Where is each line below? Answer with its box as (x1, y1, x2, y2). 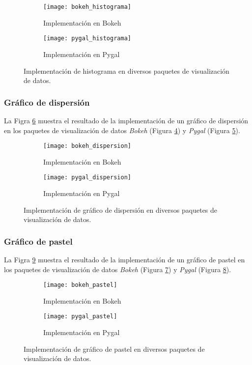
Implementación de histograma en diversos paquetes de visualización (24, 65, 229, 76)
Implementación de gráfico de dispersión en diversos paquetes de (24, 204, 218, 215)
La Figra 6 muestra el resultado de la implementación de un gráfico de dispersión (4, 115, 249, 125)
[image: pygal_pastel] (43, 313, 117, 320)
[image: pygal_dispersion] (43, 174, 131, 181)
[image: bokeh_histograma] (43, 3, 131, 10)
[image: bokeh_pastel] (43, 281, 117, 289)
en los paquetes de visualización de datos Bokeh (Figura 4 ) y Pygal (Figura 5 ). (4, 125, 240, 135)
